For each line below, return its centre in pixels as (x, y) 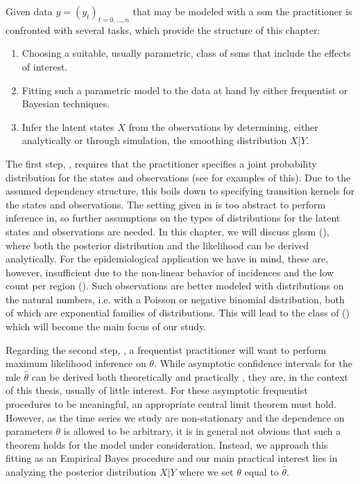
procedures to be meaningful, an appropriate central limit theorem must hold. (171, 404)
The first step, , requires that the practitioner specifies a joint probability (161, 163)
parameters (29, 431)
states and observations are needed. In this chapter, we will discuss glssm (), (168, 231)
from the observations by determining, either (223, 126)
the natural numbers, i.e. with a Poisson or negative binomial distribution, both (175, 299)
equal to (262, 472)
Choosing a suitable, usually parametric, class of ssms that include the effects (186, 53)
